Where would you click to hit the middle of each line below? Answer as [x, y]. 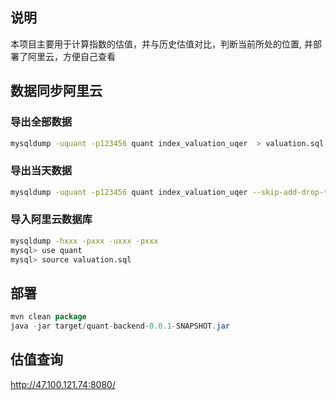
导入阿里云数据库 [51, 220]
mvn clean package [48, 317]
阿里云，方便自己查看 [71, 56]
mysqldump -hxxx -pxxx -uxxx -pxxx [84, 241]
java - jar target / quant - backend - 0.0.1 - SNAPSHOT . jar [120, 326]
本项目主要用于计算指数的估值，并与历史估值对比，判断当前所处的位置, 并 [161, 44]
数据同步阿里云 [56, 91]
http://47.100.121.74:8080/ [63, 384]
